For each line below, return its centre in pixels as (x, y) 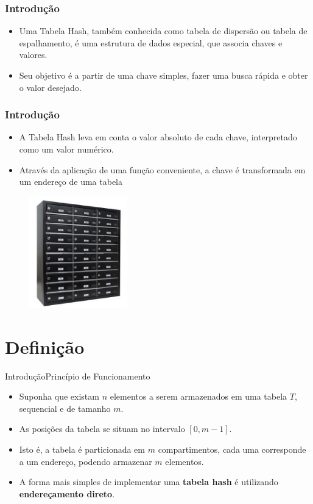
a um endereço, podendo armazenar (86, 461)
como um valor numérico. (66, 149)
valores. (33, 55)
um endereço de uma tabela (71, 182)
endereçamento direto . (67, 493)
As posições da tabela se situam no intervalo (102, 429)
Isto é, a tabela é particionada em (82, 449)
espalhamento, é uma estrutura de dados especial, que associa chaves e (151, 42)
